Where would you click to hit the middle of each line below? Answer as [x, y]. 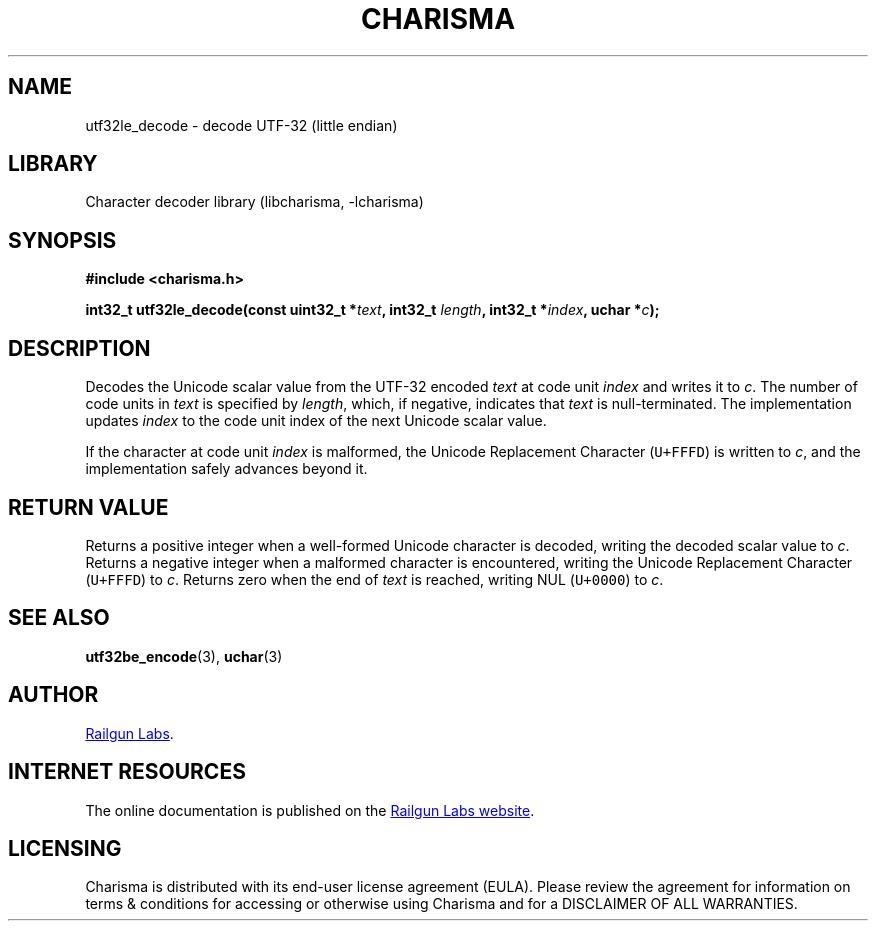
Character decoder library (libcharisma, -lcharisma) [254, 202]
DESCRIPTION [79, 348]
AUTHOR [53, 695]
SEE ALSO [59, 618]
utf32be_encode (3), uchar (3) [184, 656]
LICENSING [65, 848]
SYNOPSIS [62, 240]
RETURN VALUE [88, 507]
